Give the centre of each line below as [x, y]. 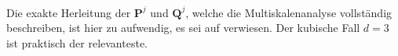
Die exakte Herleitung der [69, 12]
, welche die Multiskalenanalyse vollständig [289, 12]
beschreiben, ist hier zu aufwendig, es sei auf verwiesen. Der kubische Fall [183, 28]
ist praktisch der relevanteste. [77, 42]
